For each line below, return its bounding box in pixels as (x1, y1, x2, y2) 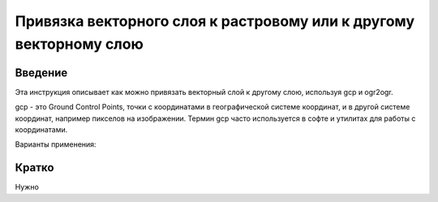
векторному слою (15, 35, 144, 53)
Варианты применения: (15, 140, 97, 149)
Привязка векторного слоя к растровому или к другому (15, 12, 415, 30)
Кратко (15, 161, 54, 174)
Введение (15, 66, 68, 80)
